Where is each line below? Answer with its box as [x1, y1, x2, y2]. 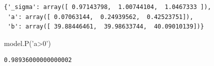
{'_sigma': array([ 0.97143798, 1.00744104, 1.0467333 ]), [4, 3, 212, 10]
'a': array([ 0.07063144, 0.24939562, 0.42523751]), [7, 13, 194, 20]
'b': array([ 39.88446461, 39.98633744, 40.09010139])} [7, 23, 204, 30]
